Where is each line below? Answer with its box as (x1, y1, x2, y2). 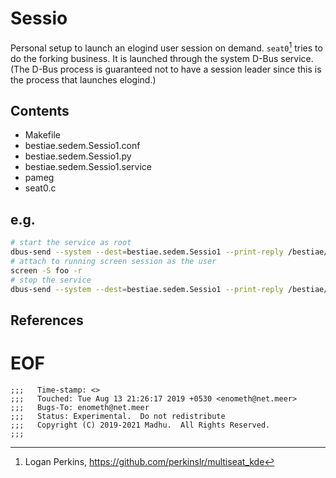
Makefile (24, 129, 61, 141)
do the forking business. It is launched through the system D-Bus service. (10, 52, 314, 64)
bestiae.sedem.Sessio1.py (24, 150, 132, 162)
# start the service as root (10, 238, 132, 248)
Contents (10, 102, 70, 119)
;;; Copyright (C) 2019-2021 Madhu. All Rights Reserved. (10, 420, 271, 430)
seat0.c (24, 182, 57, 194)
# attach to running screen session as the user (10, 256, 217, 266)
